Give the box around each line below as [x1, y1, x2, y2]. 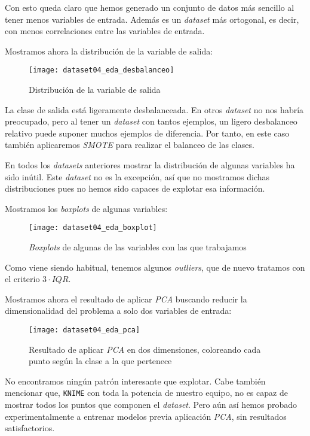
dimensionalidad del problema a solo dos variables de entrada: [5, 304, 232, 317]
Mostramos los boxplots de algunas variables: [5, 202, 168, 214]
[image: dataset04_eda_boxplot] [29, 223, 157, 232]
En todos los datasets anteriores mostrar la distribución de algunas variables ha [5, 159, 295, 171]
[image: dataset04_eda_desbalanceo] [29, 66, 174, 75]
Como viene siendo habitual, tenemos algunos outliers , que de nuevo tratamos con [5, 261, 305, 273]
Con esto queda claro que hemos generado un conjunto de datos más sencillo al [5, 1, 294, 13]
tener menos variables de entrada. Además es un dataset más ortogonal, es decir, [5, 13, 299, 25]
